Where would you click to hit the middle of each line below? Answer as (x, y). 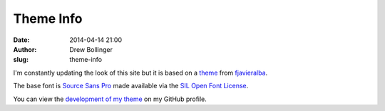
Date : (21, 40)
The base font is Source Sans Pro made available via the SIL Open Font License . (131, 86)
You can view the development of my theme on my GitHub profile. (110, 99)
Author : (25, 49)
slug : (21, 60)
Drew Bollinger (91, 49)
